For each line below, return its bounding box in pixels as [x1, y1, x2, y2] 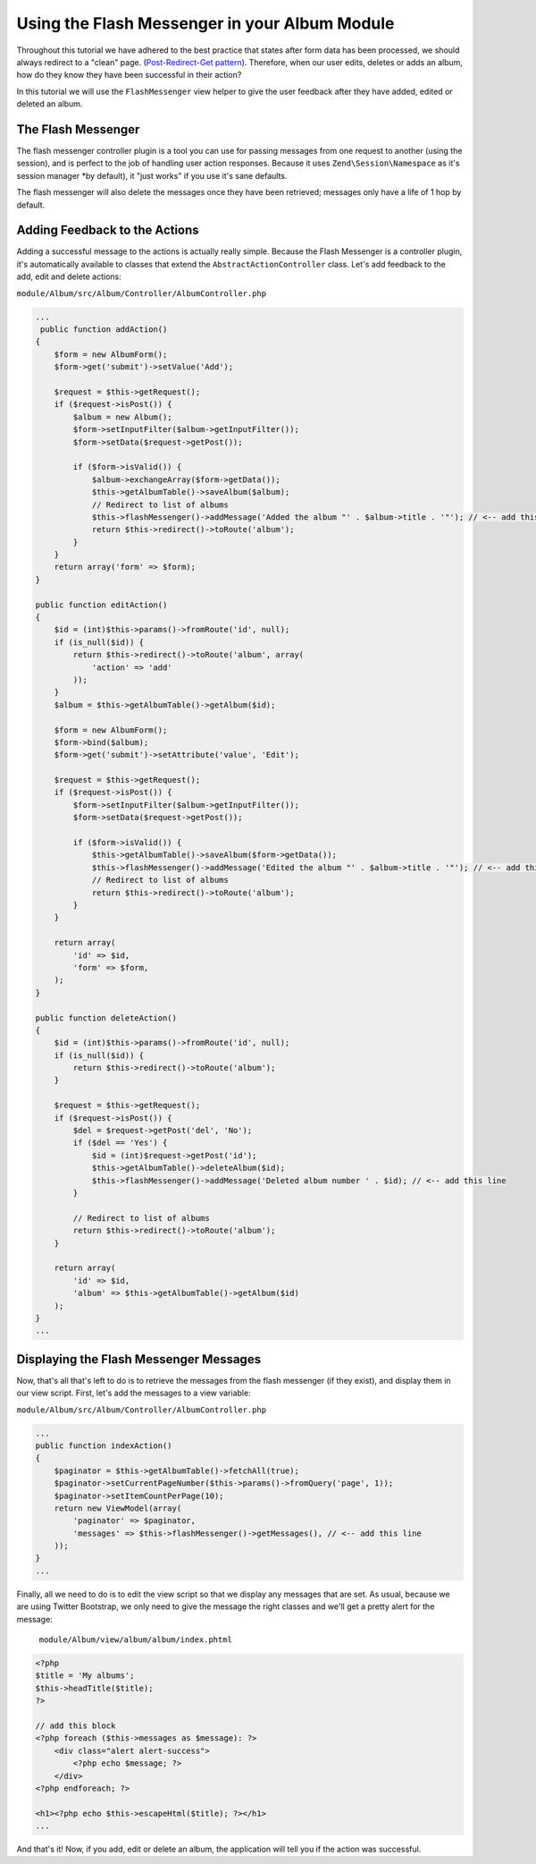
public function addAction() [40, 325, 168, 335]
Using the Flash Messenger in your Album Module [16, 13, 395, 33]
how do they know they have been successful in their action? [16, 70, 242, 80]
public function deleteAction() [35, 1012, 178, 1023]
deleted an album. [16, 98, 83, 109]
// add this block [35, 1720, 116, 1731]
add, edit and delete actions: [16, 271, 122, 282]
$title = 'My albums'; [35, 1671, 135, 1681]
